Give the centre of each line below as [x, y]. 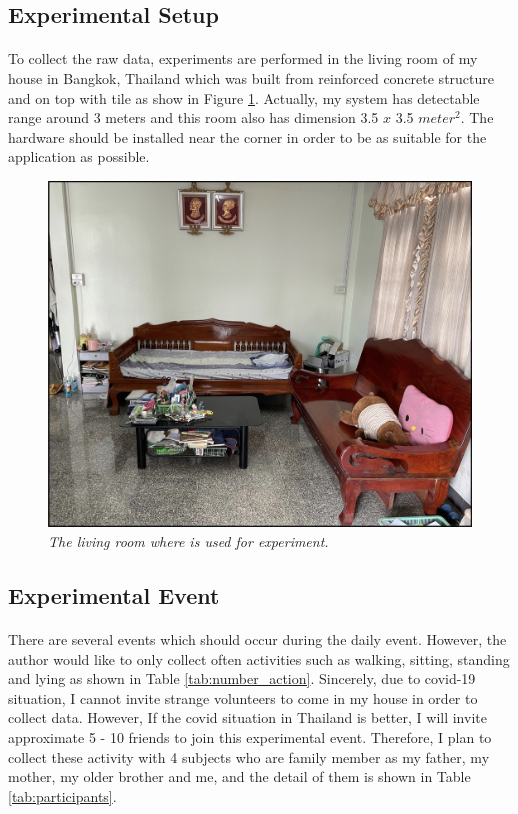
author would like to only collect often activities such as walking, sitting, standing [259, 658]
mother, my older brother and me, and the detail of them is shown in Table [239, 776]
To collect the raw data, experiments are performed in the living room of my [243, 58]
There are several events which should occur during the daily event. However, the [257, 638]
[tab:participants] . [62, 795]
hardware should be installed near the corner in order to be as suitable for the [247, 136]
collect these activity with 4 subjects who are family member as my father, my [249, 756]
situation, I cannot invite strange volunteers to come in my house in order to [243, 697]
